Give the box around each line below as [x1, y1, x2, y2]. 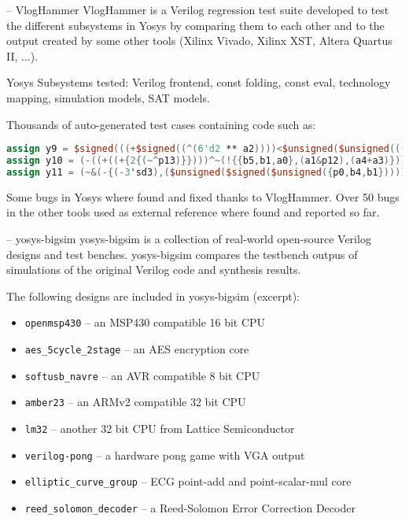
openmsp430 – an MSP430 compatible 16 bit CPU [24, 314, 266, 331]
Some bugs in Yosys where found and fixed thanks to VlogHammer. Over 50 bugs [6, 188, 400, 205]
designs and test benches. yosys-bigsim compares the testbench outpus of [6, 246, 358, 262]
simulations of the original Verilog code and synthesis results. [6, 261, 301, 278]
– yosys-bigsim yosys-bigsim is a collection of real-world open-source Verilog [6, 230, 371, 246]
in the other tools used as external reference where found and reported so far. [6, 204, 380, 220]
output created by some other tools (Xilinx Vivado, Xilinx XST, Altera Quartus [6, 32, 392, 49]
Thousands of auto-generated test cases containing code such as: [6, 116, 316, 132]
